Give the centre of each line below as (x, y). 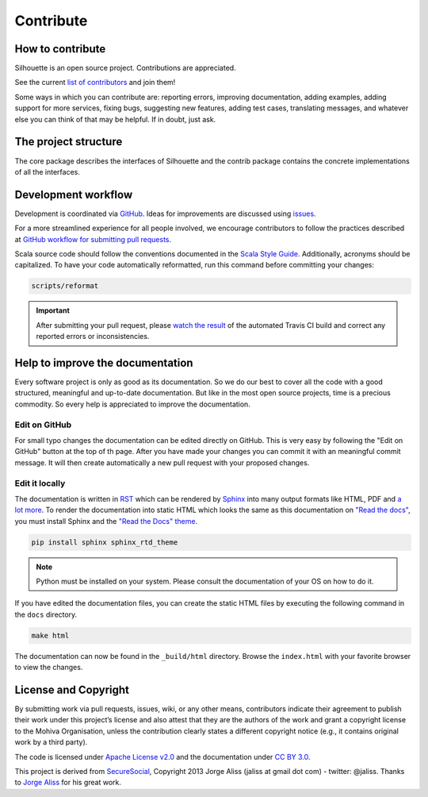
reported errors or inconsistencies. (93, 337)
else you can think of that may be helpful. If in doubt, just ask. (115, 119)
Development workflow (74, 194)
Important (53, 310)
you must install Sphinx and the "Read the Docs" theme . (106, 521)
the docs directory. (46, 614)
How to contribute (60, 49)
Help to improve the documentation (104, 362)
